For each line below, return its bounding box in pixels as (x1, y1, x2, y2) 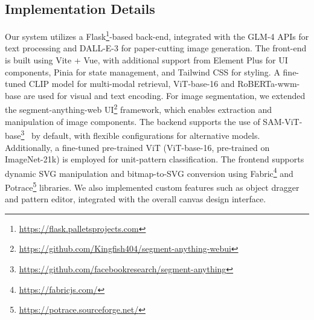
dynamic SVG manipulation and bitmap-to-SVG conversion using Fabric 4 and (5, 165, 293, 179)
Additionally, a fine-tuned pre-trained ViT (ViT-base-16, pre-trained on (5, 141, 270, 153)
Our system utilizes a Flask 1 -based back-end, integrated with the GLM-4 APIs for (5, 28, 309, 42)
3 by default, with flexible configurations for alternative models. (21, 127, 260, 141)
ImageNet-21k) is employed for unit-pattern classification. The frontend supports (5, 153, 304, 165)
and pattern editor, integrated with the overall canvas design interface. (5, 193, 266, 205)
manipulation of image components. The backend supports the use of (5, 115, 260, 127)
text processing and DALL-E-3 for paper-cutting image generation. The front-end (5, 42, 307, 54)
